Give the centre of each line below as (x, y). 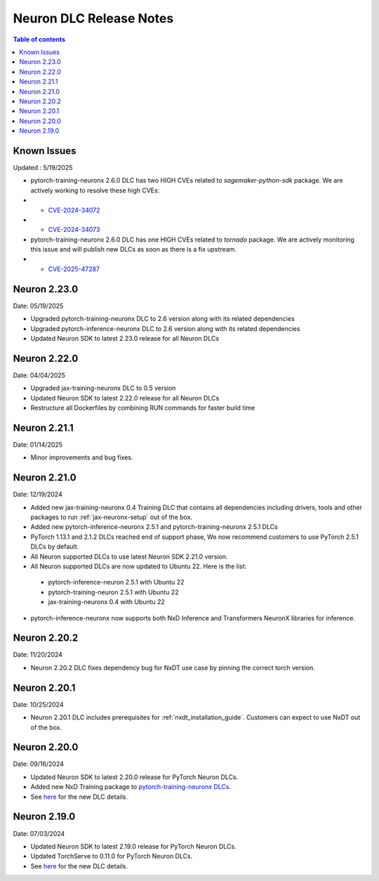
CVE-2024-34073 (74, 230)
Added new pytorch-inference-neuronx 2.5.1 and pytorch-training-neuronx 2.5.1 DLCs (154, 527)
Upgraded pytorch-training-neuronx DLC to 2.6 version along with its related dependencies (162, 319)
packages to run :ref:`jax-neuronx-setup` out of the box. (112, 517)
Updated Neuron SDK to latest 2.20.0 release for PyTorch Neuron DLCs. (134, 777)
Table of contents (39, 39)
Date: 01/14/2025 (38, 444)
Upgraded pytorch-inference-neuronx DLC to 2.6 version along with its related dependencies (165, 328)
